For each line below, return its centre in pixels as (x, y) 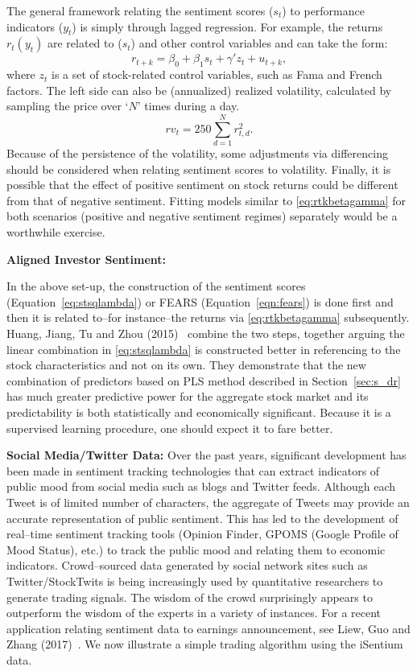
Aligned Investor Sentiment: (87, 259)
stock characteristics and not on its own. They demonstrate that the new (186, 365)
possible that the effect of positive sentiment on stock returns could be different (202, 185)
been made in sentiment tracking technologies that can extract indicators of (193, 470)
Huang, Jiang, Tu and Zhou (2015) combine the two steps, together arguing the (206, 333)
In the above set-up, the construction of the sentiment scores (156, 286)
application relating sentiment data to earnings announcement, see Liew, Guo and (208, 628)
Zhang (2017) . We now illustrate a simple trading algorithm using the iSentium (205, 644)
